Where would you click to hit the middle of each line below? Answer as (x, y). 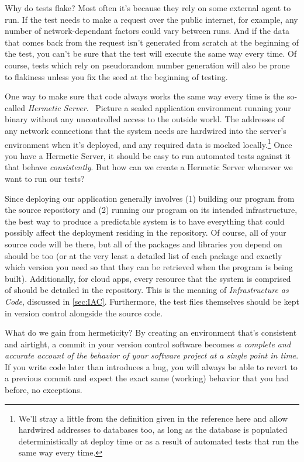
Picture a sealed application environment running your (193, 107)
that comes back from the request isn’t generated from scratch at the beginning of (152, 42)
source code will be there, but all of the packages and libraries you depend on (144, 244)
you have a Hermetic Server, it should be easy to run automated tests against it (148, 155)
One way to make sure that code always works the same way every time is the (145, 96)
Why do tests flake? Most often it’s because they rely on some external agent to (148, 8)
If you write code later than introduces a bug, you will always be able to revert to (151, 366)
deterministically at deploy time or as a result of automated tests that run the (158, 441)
